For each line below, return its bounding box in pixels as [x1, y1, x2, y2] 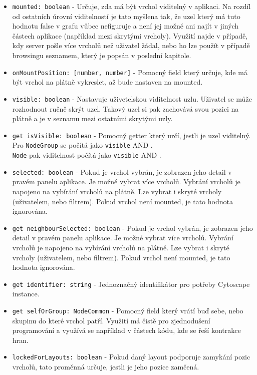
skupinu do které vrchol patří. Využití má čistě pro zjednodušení [12, 315, 210, 325]
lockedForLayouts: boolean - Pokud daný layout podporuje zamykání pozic [12, 351, 250, 362]
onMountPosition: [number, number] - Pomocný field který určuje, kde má [12, 67, 247, 77]
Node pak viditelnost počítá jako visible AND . [12, 150, 161, 160]
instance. [12, 288, 40, 299]
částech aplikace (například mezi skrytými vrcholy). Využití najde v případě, [12, 30, 248, 41]
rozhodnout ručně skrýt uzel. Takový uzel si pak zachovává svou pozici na [12, 103, 239, 114]
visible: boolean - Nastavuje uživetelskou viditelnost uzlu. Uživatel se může [12, 93, 252, 104]
